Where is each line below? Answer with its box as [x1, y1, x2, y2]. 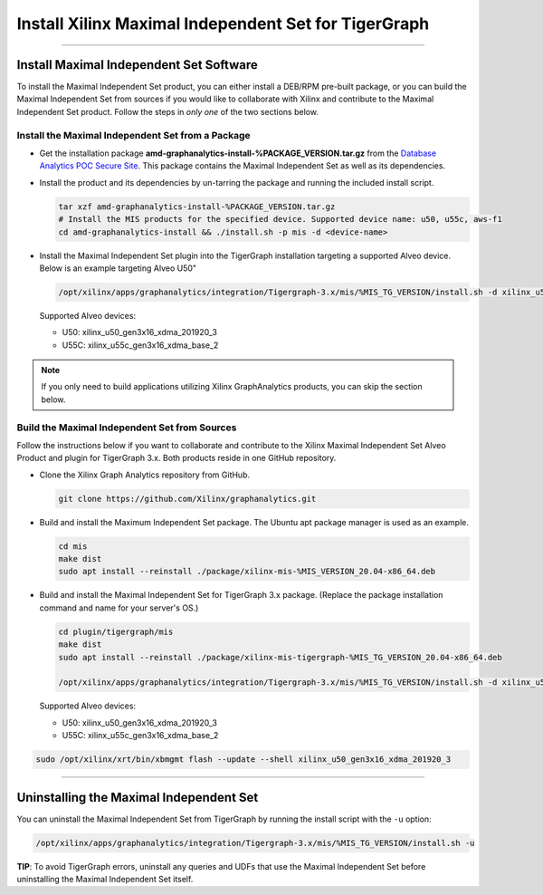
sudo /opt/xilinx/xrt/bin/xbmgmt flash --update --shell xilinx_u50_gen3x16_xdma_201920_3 [35, 755, 452, 765]
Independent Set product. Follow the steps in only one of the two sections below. [16, 106, 319, 117]
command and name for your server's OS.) [39, 602, 199, 613]
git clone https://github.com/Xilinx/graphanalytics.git [58, 494, 317, 504]
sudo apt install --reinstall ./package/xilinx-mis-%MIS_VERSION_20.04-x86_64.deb [58, 566, 436, 577]
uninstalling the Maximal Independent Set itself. [16, 874, 194, 885]
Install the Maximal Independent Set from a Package [16, 129, 251, 141]
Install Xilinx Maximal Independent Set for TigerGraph [16, 14, 430, 34]
